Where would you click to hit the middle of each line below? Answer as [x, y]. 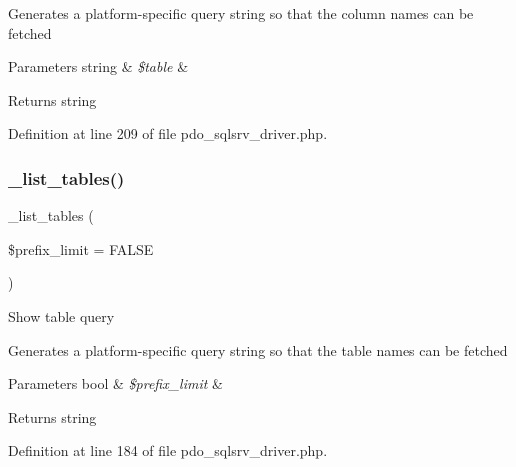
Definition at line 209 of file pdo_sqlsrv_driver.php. [168, 133]
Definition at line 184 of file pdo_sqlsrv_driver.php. [168, 450]
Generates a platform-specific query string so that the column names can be [241, 13]
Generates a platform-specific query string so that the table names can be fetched [258, 349]
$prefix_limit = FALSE [81, 248]
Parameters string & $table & [98, 66]
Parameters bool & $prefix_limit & [115, 383]
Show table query [61, 315]
